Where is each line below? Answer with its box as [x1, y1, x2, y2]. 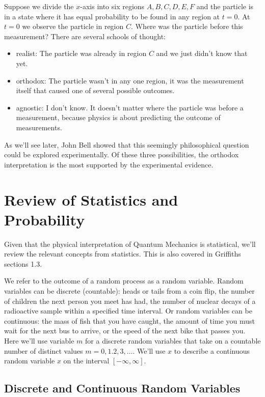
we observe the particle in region [22, 21, 124, 32]
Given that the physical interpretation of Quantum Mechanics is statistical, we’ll [4, 238, 256, 249]
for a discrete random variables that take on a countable [85, 335, 261, 346]
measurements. [16, 122, 62, 132]
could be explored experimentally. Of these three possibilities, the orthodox [4, 149, 239, 160]
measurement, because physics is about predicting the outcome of [16, 112, 221, 123]
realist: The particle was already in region [16, 48, 147, 59]
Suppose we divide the [4, 1, 74, 11]
